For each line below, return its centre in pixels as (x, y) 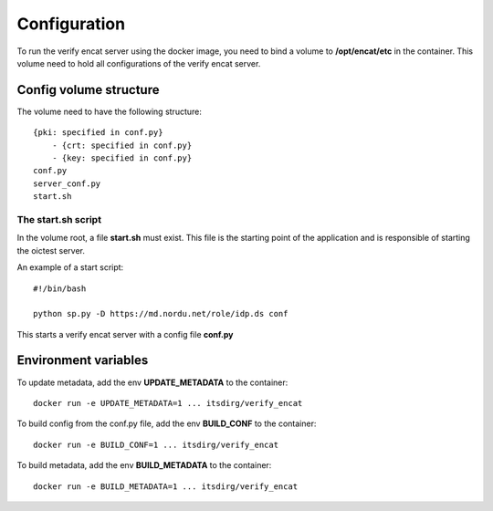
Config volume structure (88, 90)
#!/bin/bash (60, 288)
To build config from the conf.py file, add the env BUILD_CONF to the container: (167, 423)
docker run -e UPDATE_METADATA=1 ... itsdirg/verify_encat (168, 403)
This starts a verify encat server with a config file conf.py (125, 334)
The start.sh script (59, 219)
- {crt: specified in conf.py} (122, 145)
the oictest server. (51, 250)
